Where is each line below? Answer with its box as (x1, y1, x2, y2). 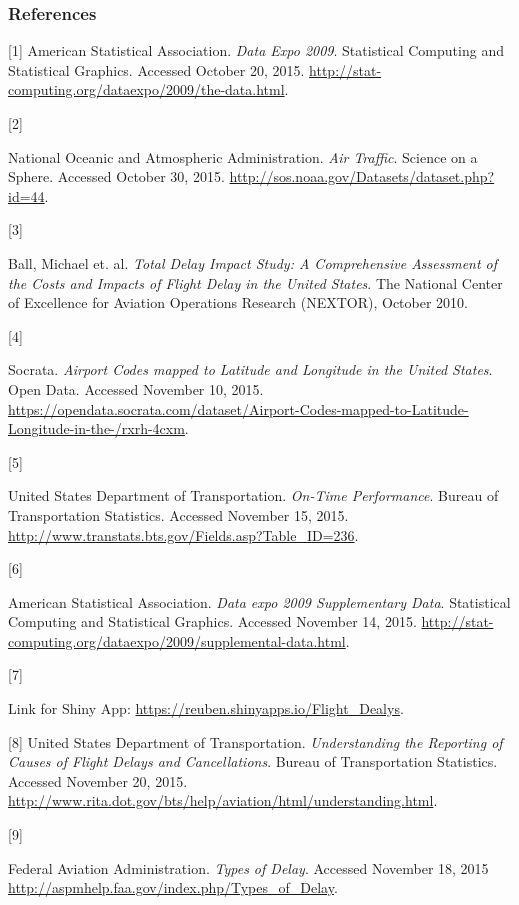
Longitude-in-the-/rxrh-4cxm (8, 418, 185, 439)
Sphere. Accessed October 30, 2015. (8, 166, 225, 187)
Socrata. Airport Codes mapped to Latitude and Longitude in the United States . (8, 359, 493, 380)
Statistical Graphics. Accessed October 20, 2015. (8, 59, 305, 80)
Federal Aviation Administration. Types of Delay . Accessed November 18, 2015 (8, 857, 489, 878)
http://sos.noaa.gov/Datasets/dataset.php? (229, 166, 495, 187)
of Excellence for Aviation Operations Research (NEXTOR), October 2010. (8, 292, 468, 313)
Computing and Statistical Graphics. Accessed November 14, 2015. (8, 611, 417, 632)
